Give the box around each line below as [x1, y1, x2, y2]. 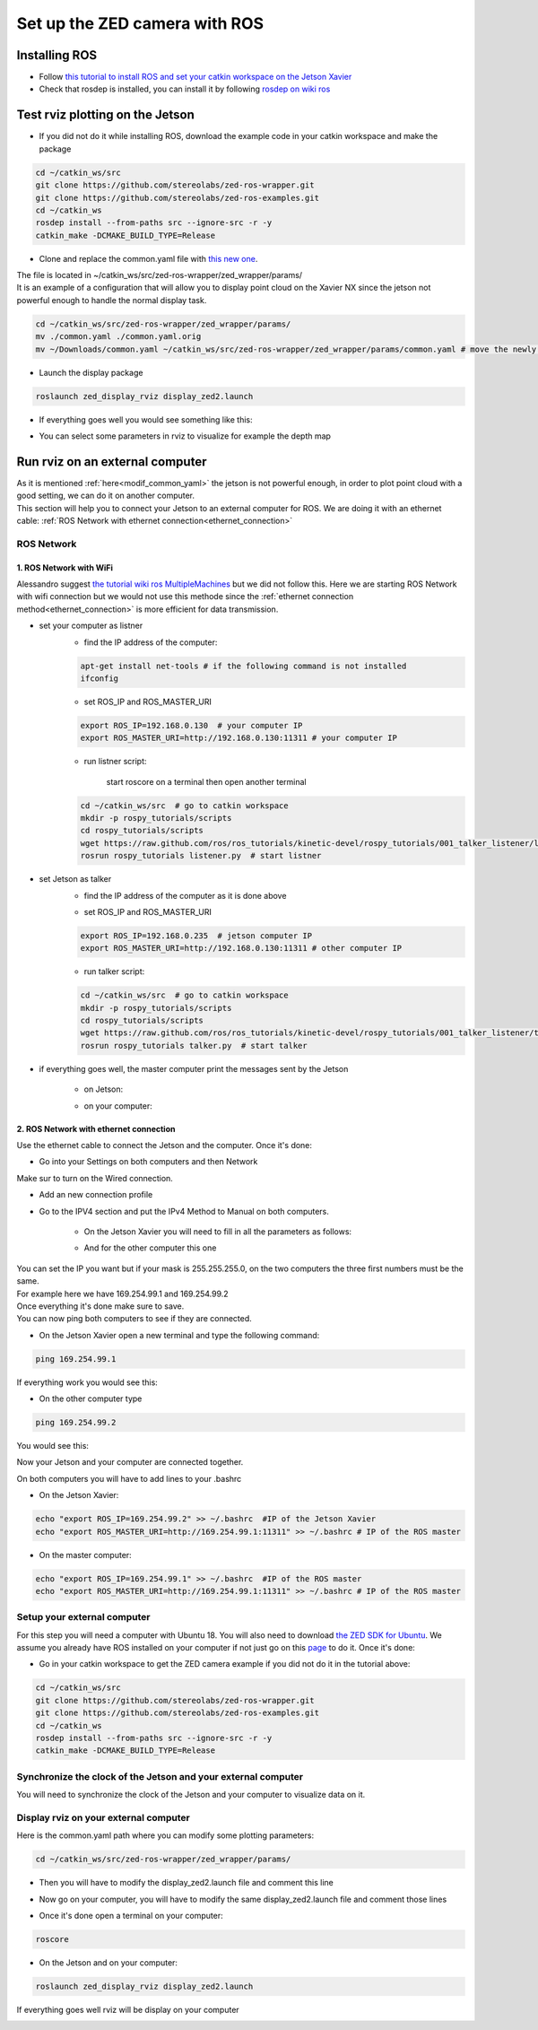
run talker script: [83, 966, 145, 977]
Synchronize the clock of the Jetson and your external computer [16, 1770, 304, 1782]
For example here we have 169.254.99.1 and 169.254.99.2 [16, 1288, 229, 1299]
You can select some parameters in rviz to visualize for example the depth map [39, 431, 332, 441]
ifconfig [80, 673, 119, 684]
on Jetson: [83, 1084, 124, 1094]
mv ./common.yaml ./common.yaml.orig [35, 332, 202, 342]
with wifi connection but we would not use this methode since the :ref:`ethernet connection [16, 591, 354, 602]
